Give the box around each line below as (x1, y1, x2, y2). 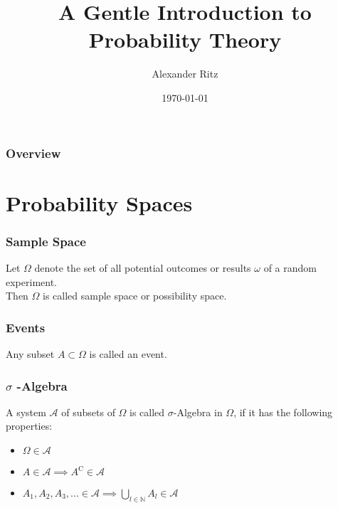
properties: (6, 418, 53, 433)
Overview (6, 144, 61, 162)
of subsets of (61, 404, 115, 419)
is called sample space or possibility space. (43, 288, 227, 303)
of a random (263, 260, 317, 275)
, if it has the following (233, 404, 333, 419)
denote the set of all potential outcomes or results (34, 260, 251, 275)
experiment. (6, 274, 57, 289)
